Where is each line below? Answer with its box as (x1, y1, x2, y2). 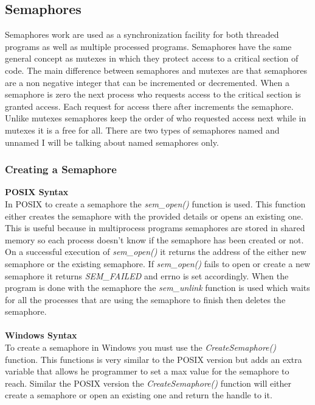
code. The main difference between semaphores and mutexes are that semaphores (5, 63, 308, 76)
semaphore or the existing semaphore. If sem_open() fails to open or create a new (5, 257, 311, 270)
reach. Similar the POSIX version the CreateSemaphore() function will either (5, 376, 292, 389)
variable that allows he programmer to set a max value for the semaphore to (5, 365, 289, 378)
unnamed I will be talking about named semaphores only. (5, 135, 219, 148)
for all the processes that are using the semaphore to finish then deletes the (5, 293, 286, 306)
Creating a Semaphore (5, 162, 117, 177)
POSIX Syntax (5, 185, 69, 198)
